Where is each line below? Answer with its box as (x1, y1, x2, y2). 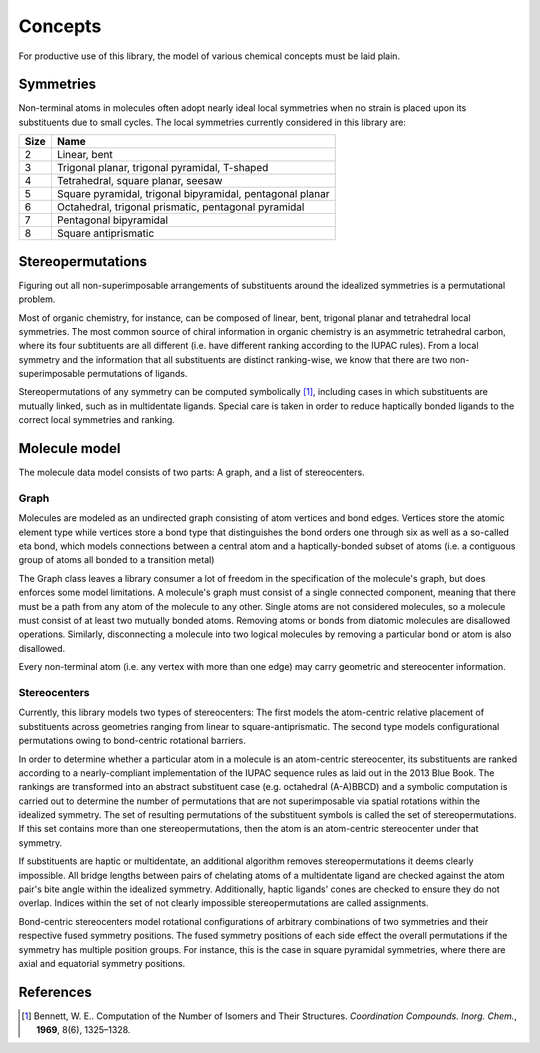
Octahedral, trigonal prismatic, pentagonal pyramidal (56, 200, 305, 214)
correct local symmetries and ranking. (18, 414, 175, 426)
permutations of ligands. (86, 368, 188, 380)
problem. (18, 293, 56, 305)
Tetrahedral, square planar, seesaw (56, 174, 223, 188)
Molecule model (18, 440, 121, 457)
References (18, 983, 92, 1000)
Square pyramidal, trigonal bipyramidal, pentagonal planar (56, 187, 330, 201)
